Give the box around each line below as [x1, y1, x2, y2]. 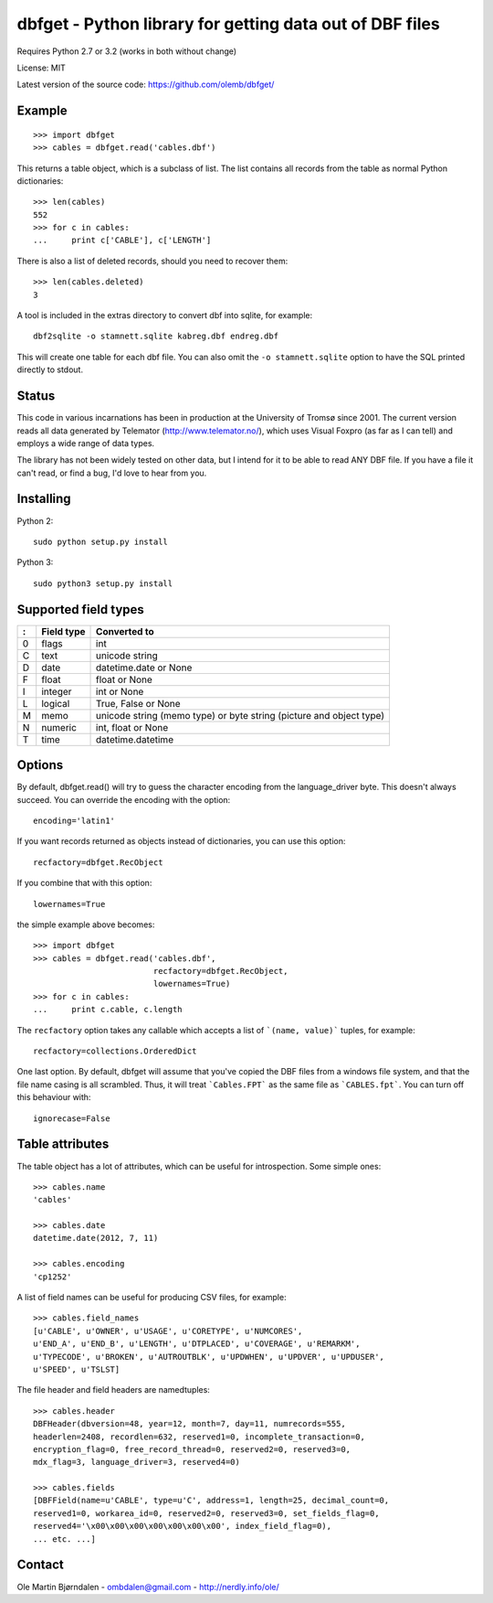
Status [16, 389, 56, 404]
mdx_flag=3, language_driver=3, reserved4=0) [33, 1457, 241, 1468]
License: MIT [16, 62, 66, 73]
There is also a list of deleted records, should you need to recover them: [16, 255, 288, 266]
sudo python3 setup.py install [33, 578, 173, 589]
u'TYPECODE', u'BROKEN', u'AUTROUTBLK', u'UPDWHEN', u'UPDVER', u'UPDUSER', [33, 1352, 385, 1362]
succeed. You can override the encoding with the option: [16, 794, 231, 805]
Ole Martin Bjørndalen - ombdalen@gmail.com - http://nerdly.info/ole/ [16, 1581, 279, 1592]
